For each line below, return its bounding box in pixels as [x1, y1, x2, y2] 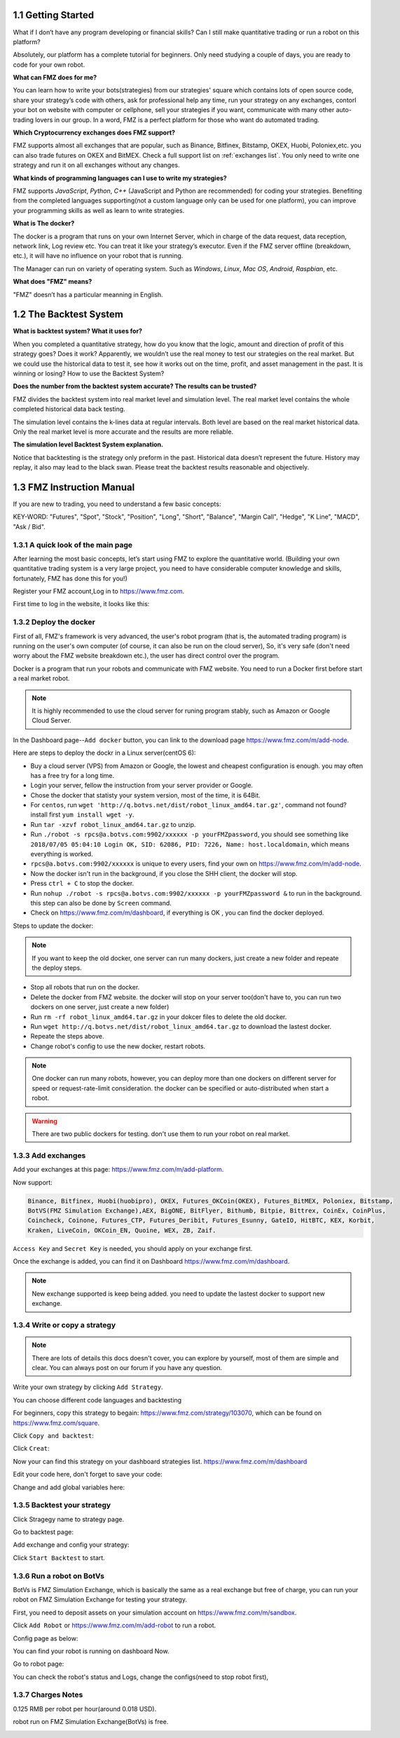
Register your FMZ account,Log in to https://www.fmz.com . [13, 587, 185, 596]
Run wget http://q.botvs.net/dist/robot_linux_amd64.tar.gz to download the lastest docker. [30, 1022, 332, 1030]
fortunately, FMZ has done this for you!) [13, 574, 127, 582]
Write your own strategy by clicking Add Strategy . [13, 1383, 163, 1391]
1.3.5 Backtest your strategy [13, 1500, 111, 1510]
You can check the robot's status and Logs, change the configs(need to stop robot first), [13, 1672, 269, 1681]
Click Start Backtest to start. [13, 1553, 105, 1562]
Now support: [13, 1178, 53, 1186]
